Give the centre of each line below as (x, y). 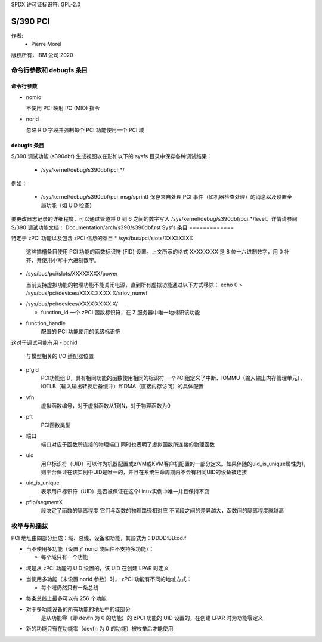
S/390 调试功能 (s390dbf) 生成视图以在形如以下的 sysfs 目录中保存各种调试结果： (112, 156)
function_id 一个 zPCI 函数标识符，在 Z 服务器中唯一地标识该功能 (120, 312)
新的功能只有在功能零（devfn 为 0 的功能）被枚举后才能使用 (100, 629)
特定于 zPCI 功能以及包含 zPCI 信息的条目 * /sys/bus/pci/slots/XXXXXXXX (102, 238)
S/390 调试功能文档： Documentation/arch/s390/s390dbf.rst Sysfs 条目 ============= (123, 227)
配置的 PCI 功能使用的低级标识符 (80, 332)
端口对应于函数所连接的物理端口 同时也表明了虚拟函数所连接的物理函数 (128, 444)
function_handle (46, 323)
